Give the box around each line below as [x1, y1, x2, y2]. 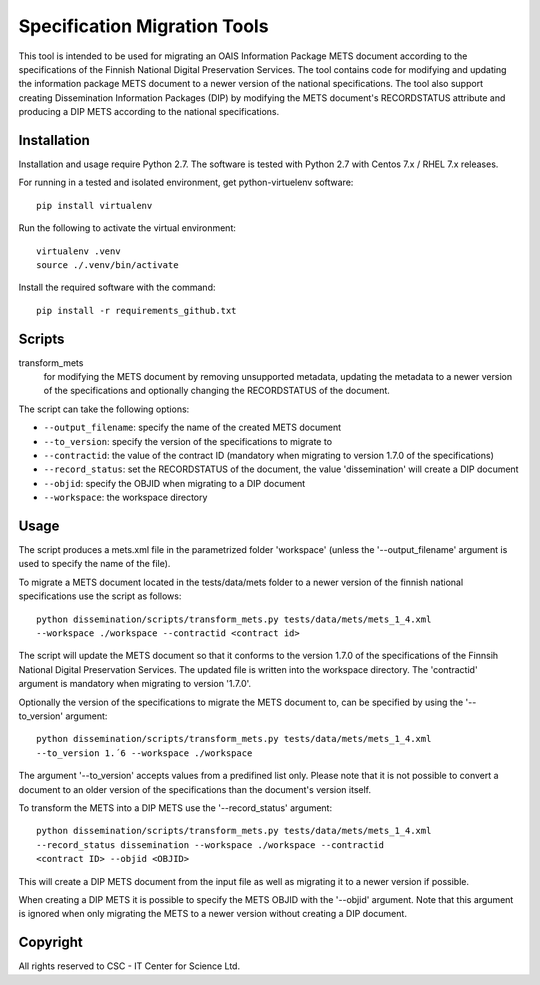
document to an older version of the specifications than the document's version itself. [18, 783, 372, 795]
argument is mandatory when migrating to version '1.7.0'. [18, 678, 252, 690]
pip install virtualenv [36, 200, 153, 211]
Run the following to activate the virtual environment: [18, 222, 237, 234]
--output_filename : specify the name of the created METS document [43, 421, 342, 434]
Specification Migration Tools [18, 15, 269, 37]
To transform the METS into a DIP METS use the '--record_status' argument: [18, 801, 333, 814]
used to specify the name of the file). [18, 558, 171, 570]
